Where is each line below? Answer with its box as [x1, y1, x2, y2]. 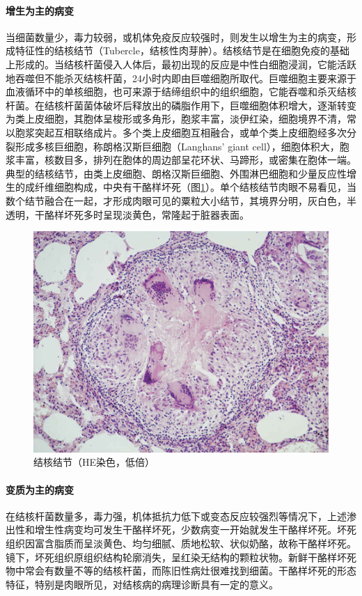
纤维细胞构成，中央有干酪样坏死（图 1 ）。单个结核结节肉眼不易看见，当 [34, 180, 356, 194]
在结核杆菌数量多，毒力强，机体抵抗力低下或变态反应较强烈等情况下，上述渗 [6, 508, 356, 523]
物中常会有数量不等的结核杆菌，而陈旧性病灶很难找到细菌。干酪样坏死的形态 [6, 563, 356, 578]
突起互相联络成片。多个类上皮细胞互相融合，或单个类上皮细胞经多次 [34, 125, 347, 139]
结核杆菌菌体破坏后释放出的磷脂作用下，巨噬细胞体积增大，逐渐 [44, 97, 337, 112]
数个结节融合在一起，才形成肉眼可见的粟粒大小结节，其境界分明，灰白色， [6, 193, 347, 207]
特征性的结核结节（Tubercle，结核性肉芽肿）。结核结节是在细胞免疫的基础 [15, 43, 349, 58]
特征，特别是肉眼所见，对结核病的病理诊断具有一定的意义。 [6, 577, 278, 591]
